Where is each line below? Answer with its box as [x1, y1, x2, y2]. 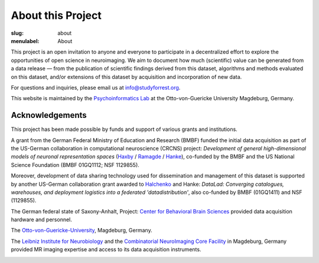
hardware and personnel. [11, 216, 72, 223]
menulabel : [11, 37, 40, 44]
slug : [11, 29, 24, 37]
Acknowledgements [11, 110, 87, 120]
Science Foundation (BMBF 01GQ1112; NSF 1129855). [11, 161, 140, 168]
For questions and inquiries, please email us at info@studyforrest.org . [11, 84, 181, 91]
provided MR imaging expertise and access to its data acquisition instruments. [11, 246, 201, 253]
